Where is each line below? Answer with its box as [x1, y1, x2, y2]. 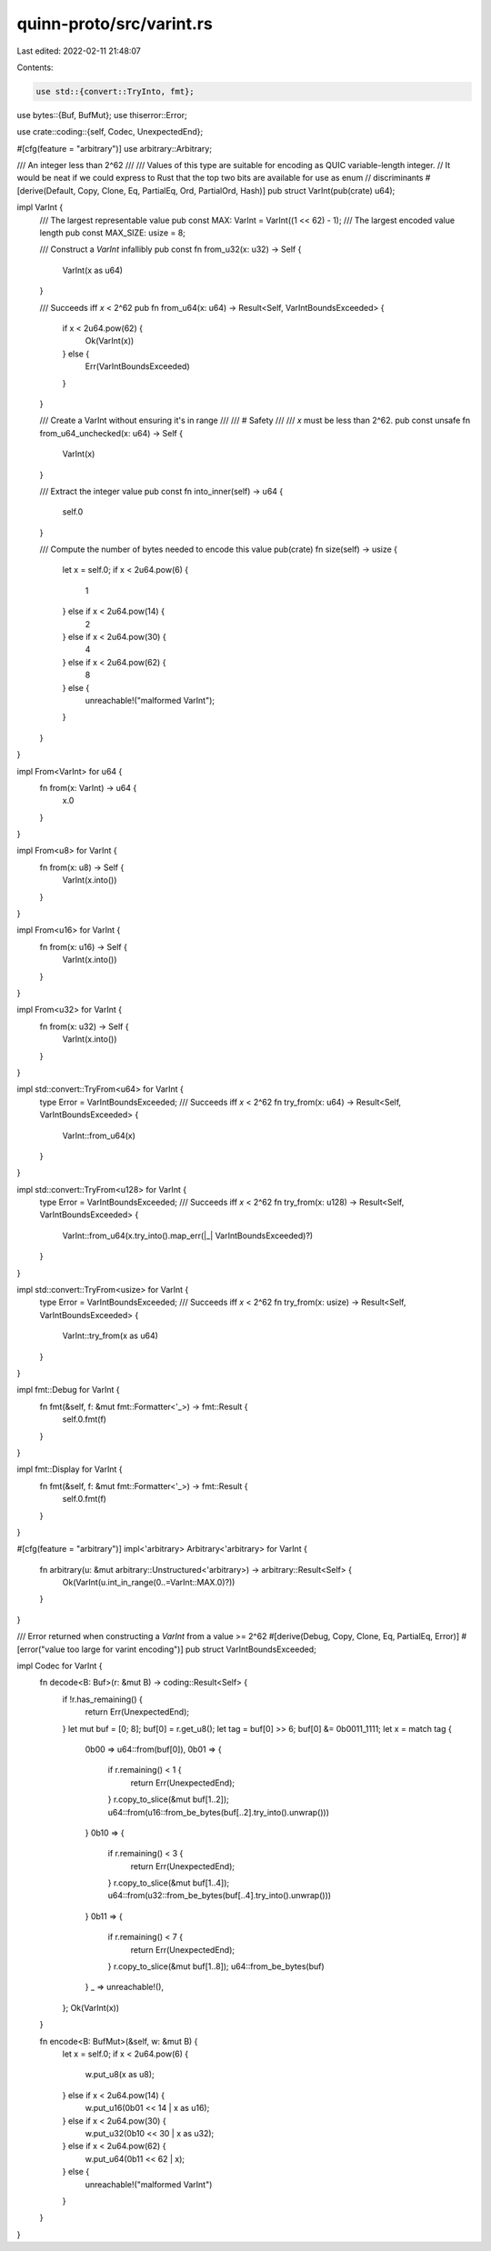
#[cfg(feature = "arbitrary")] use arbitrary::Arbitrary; [16, 143, 213, 154]
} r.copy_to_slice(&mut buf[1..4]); [107, 1877, 230, 1888]
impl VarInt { [16, 202, 64, 213]
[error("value [16, 1644, 65, 1655]
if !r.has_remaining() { [62, 1694, 143, 1705]
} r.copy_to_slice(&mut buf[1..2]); [107, 1794, 229, 1805]
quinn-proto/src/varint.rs [16, 14, 213, 34]
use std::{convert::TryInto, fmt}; [35, 86, 195, 96]
